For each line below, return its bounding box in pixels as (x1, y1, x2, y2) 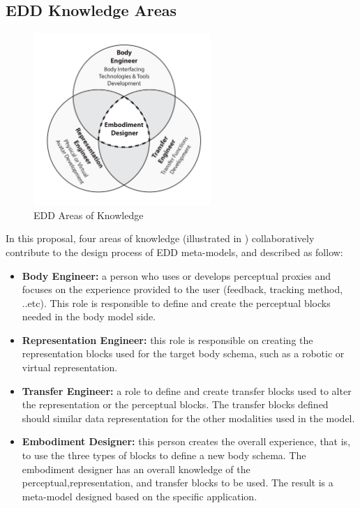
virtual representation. (22, 360, 118, 375)
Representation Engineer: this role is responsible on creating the (22, 332, 313, 347)
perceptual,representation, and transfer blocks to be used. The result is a (22, 475, 333, 490)
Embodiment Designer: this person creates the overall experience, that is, (22, 434, 351, 449)
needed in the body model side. (22, 309, 156, 324)
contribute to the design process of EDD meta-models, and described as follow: (6, 244, 343, 259)
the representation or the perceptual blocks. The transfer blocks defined (22, 397, 329, 412)
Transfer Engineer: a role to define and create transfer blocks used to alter (22, 383, 352, 398)
